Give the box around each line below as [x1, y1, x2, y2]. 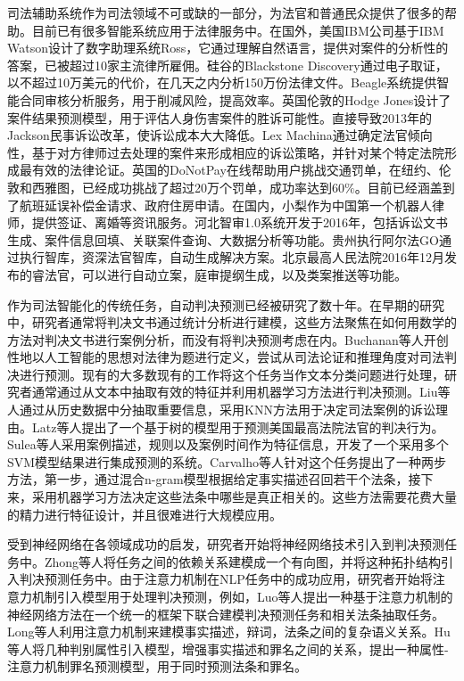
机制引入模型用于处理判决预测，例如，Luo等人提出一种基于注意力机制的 [31, 587, 453, 605]
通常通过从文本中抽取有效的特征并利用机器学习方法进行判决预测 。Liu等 [31, 382, 451, 401]
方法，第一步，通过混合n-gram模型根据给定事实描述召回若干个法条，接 [7, 470, 421, 488]
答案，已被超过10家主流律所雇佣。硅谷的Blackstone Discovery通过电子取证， [7, 55, 448, 74]
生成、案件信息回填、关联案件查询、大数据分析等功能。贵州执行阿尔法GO [7, 230, 439, 249]
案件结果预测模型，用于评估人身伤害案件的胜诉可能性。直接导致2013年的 [7, 108, 432, 127]
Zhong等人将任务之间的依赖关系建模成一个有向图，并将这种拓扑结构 [44, 552, 442, 570]
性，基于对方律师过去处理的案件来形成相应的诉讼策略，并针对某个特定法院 [7, 143, 444, 161]
